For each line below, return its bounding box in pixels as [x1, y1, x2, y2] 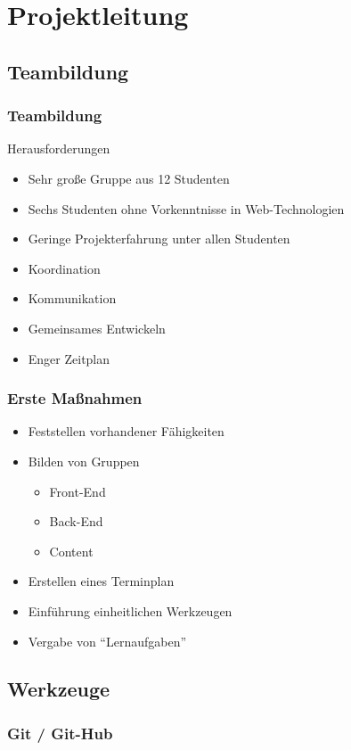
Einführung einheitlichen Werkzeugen [28, 601, 233, 620]
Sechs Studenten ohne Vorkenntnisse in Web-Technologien [28, 199, 345, 218]
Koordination [28, 259, 101, 277]
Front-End [49, 482, 106, 500]
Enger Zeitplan [28, 349, 110, 367]
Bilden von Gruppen [28, 451, 140, 470]
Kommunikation [28, 289, 117, 308]
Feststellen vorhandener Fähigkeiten [28, 422, 224, 441]
